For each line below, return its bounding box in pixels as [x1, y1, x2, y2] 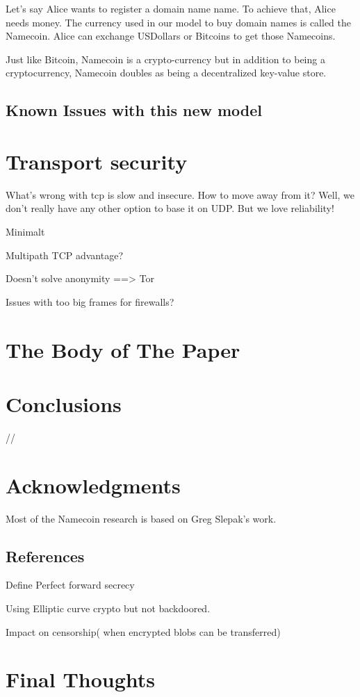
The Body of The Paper [6, 335, 240, 363]
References [6, 545, 85, 566]
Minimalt [6, 224, 45, 239]
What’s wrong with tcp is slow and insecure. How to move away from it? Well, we [6, 187, 355, 202]
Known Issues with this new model [6, 99, 263, 121]
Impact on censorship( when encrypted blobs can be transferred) [6, 624, 281, 639]
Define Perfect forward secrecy [6, 577, 135, 592]
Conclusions [6, 390, 122, 418]
